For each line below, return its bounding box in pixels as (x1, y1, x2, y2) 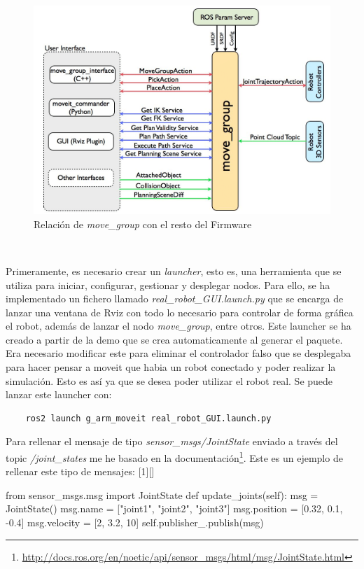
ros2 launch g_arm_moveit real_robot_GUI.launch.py (25, 413, 272, 423)
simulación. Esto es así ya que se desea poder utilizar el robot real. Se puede (6, 373, 333, 388)
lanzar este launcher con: (6, 387, 112, 402)
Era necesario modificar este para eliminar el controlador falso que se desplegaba (6, 346, 351, 360)
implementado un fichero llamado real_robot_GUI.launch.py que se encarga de (6, 291, 344, 306)
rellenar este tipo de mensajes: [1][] (6, 464, 155, 479)
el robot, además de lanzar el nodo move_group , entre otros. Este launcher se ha (6, 318, 351, 333)
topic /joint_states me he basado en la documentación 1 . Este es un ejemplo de (6, 449, 343, 465)
